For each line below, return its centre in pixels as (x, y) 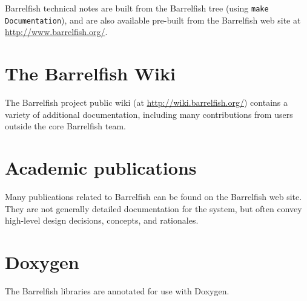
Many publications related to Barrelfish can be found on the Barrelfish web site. (153, 196)
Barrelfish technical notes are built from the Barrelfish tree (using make (137, 8)
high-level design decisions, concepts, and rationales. (102, 220)
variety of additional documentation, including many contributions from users (149, 114)
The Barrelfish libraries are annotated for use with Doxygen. (117, 290)
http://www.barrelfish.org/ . (56, 32)
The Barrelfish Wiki (90, 73)
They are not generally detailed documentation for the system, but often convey (153, 208)
